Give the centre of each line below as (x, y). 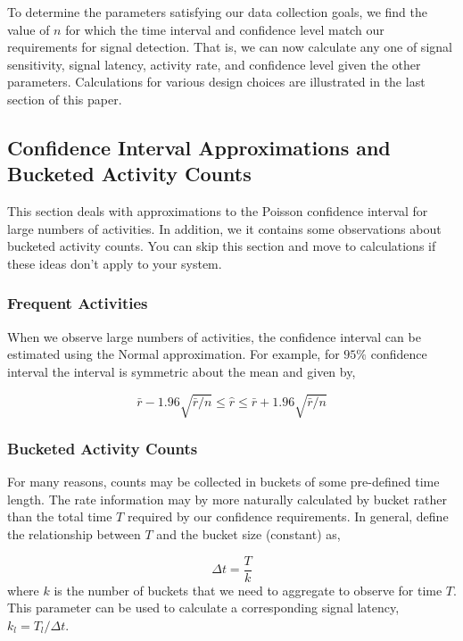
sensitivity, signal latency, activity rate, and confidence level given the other (214, 64)
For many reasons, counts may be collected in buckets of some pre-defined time (223, 482)
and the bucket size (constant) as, (248, 534)
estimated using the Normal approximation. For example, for (174, 354)
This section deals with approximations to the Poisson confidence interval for (218, 211)
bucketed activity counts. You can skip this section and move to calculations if (222, 246)
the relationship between (74, 534)
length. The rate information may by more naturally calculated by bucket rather (227, 499)
